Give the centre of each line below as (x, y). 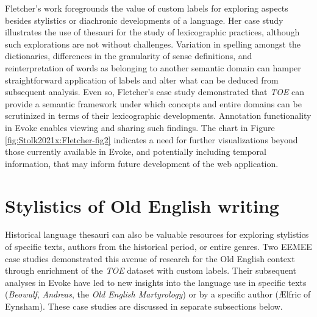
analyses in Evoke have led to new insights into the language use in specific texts (156, 282)
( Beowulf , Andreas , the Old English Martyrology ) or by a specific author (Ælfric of (158, 294)
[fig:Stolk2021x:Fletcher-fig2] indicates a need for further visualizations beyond (151, 139)
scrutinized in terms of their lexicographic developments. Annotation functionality (158, 116)
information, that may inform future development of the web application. (142, 163)
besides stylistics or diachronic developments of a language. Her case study (144, 20)
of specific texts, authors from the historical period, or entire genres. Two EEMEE (158, 247)
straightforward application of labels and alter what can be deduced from (142, 80)
